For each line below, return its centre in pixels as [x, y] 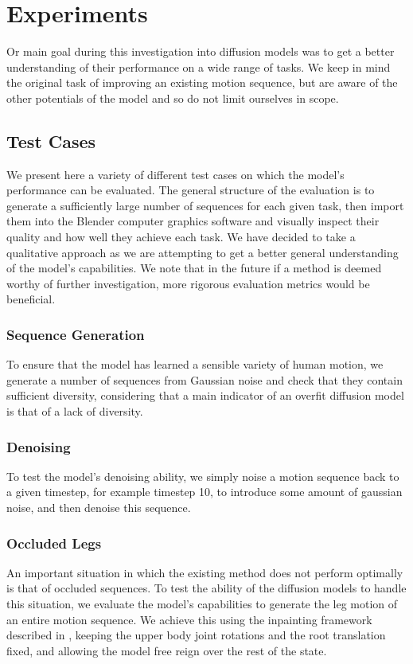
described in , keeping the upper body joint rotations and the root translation [196, 635]
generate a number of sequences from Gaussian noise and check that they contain [205, 379]
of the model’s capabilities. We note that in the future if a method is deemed [194, 268]
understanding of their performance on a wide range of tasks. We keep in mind [199, 66]
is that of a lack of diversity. [75, 411]
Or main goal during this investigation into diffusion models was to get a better [201, 51]
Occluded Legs [54, 543]
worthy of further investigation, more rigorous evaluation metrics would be [188, 283]
